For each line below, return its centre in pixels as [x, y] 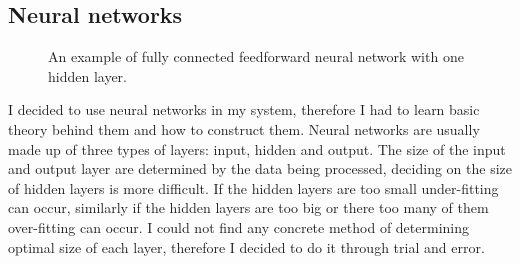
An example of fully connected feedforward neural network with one [256, 56]
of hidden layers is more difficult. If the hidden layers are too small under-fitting [253, 187]
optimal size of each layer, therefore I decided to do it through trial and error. [246, 246]
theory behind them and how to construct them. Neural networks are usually [244, 128]
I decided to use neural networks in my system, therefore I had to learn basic [244, 109]
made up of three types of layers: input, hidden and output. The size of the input [257, 148]
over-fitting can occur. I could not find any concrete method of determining [239, 226]
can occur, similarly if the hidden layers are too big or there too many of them [248, 207]
